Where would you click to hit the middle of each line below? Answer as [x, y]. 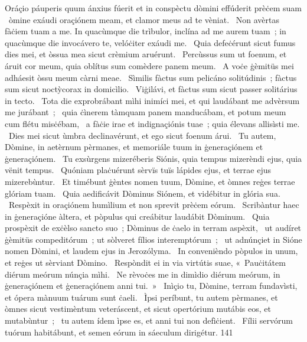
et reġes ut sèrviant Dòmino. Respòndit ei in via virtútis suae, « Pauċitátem [145, 263]
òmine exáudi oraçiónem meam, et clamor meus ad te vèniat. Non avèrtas [144, 19]
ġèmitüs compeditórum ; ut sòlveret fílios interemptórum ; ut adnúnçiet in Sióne [153, 239]
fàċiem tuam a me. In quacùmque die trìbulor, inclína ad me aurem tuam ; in [146, 31]
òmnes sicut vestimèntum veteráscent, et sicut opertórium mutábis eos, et [138, 309]
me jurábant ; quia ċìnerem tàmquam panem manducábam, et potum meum [146, 112]
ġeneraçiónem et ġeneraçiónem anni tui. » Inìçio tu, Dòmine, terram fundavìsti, [151, 286]
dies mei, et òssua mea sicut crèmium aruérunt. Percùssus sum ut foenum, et [146, 54]
